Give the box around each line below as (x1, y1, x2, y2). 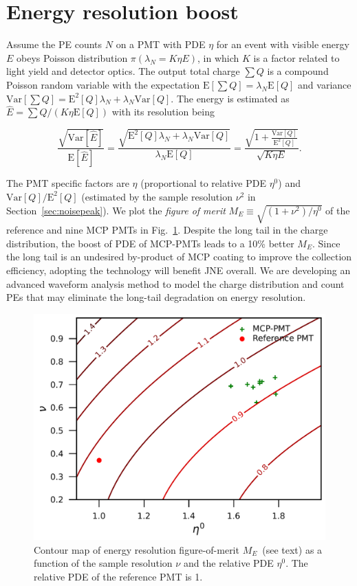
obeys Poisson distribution (17, 50, 128, 65)
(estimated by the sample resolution (81, 189, 232, 203)
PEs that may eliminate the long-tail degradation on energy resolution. (6, 290, 306, 304)
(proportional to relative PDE (140, 176, 266, 190)
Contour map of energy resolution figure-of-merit (34, 542, 239, 556)
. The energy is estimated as (171, 91, 290, 105)
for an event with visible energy (216, 37, 349, 52)
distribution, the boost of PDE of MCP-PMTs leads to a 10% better (6, 236, 294, 250)
